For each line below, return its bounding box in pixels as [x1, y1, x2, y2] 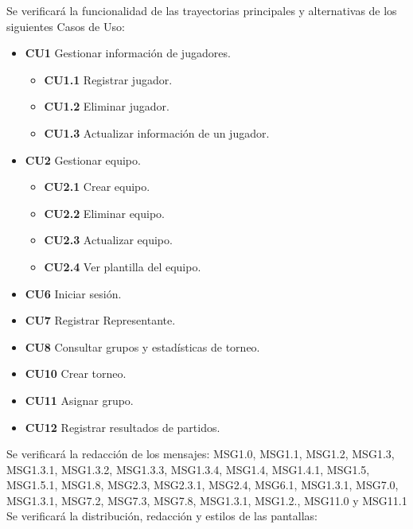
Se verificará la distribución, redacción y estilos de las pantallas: [6, 508, 318, 524]
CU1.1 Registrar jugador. [44, 71, 173, 88]
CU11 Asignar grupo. [25, 391, 134, 408]
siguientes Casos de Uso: [6, 18, 125, 34]
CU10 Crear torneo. [25, 365, 127, 382]
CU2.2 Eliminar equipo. [44, 204, 166, 221]
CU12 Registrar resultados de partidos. [25, 418, 220, 435]
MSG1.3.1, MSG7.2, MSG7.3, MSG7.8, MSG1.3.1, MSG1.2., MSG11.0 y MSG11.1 [6, 492, 407, 508]
